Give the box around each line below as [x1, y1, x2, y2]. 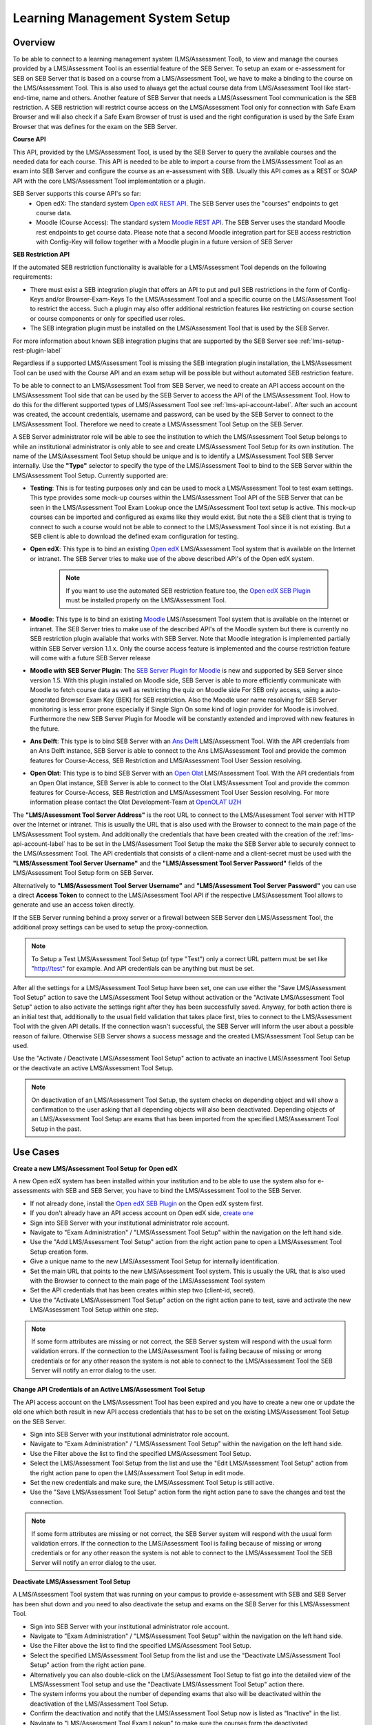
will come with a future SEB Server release [30, 653, 151, 662]
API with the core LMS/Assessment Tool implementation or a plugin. [12, 177, 206, 185]
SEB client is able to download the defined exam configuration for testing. [30, 532, 239, 541]
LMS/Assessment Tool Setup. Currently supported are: [12, 471, 168, 480]
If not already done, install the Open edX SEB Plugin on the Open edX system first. [30, 1199, 264, 1207]
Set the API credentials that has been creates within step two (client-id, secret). [30, 1286, 256, 1294]
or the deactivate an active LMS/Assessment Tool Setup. [12, 1063, 174, 1072]
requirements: [12, 273, 53, 281]
